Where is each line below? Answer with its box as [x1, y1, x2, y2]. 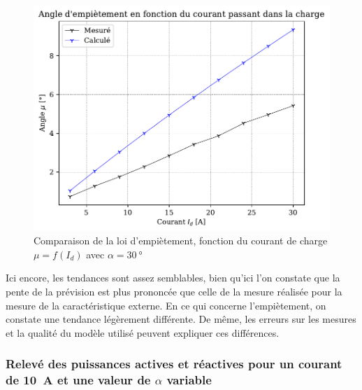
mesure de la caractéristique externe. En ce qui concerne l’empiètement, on [6, 298, 326, 312]
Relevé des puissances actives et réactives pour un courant [6, 355, 342, 372]
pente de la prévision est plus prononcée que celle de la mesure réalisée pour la [6, 284, 342, 298]
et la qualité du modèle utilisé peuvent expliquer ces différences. [6, 325, 280, 340]
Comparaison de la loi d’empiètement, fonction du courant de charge [34, 233, 328, 248]
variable [166, 371, 212, 389]
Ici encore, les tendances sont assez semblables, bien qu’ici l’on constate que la [6, 270, 340, 285]
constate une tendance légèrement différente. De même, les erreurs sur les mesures [6, 312, 356, 326]
